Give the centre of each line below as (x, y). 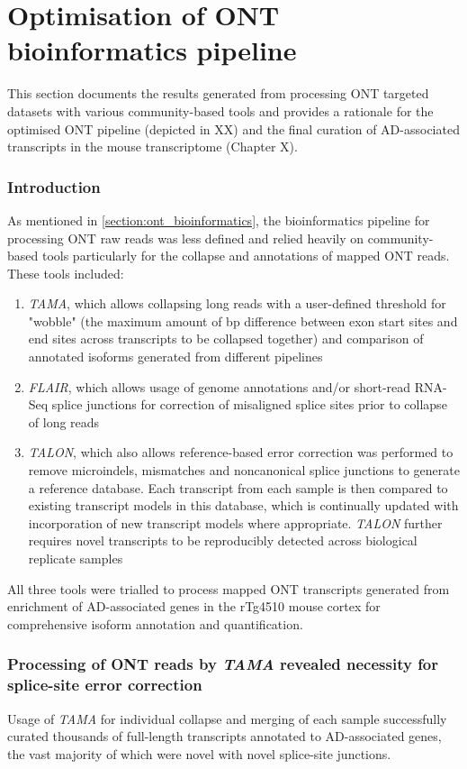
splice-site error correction (105, 685)
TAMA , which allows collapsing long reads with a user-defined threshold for (237, 303)
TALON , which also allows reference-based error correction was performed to (241, 452)
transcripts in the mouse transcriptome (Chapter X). (153, 146)
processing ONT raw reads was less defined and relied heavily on (186, 238)
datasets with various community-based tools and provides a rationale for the (220, 110)
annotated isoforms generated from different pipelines (175, 357)
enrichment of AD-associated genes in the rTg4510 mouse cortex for (194, 606)
